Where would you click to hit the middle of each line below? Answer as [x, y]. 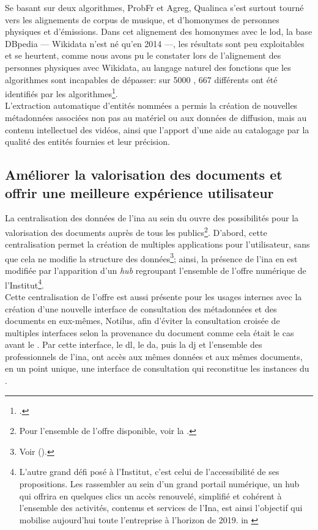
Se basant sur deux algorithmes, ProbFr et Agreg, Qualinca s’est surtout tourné [154, 7]
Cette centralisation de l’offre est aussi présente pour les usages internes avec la [153, 296]
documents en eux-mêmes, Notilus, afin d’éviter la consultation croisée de [142, 321]
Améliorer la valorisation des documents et [144, 175]
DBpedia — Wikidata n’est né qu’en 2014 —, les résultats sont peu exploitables [155, 43]
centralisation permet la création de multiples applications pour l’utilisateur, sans [157, 244]
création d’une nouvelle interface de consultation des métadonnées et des [141, 308]
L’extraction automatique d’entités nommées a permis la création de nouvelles [151, 105]
